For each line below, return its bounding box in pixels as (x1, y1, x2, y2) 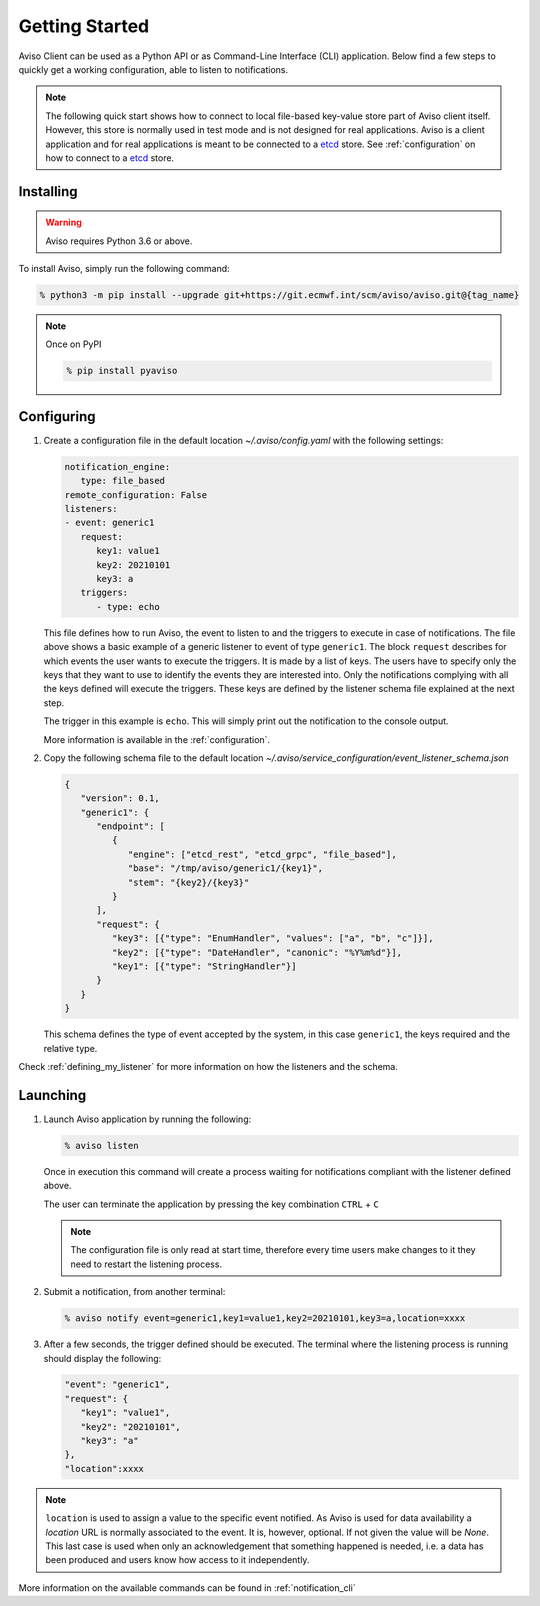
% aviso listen (64, 1140, 139, 1151)
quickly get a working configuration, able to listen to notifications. (18, 63, 289, 75)
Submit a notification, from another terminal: (43, 1286, 226, 1298)
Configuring (18, 408, 96, 425)
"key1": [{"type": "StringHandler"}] (111, 960, 297, 972)
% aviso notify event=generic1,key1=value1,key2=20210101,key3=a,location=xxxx (64, 1313, 466, 1324)
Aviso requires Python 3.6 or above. (45, 235, 193, 247)
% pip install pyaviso (66, 365, 178, 377)
